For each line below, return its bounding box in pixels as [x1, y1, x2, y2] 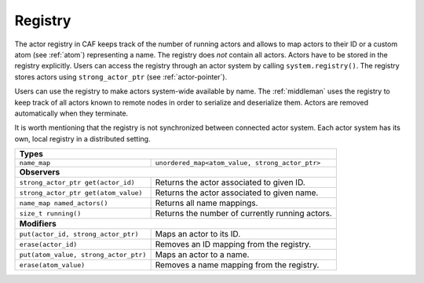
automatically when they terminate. [14, 108, 129, 118]
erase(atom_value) [19, 260, 86, 269]
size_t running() [19, 209, 82, 218]
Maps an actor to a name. [155, 249, 250, 260]
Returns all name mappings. [155, 197, 258, 208]
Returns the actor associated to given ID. [155, 177, 305, 188]
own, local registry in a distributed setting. [14, 134, 151, 143]
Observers [19, 167, 60, 178]
